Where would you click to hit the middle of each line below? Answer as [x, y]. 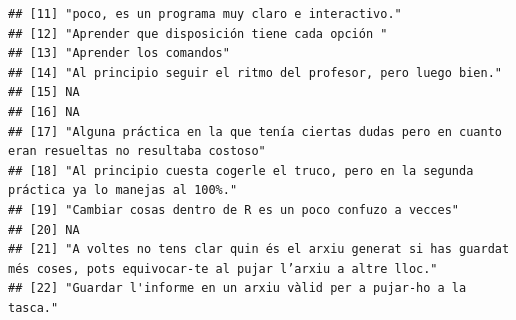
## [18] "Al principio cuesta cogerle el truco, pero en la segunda [241, 170]
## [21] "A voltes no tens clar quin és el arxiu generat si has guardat [259, 249]
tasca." [33, 307]
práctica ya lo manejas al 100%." [123, 190]
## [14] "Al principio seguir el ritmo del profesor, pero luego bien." [255, 72]
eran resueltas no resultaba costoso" [137, 151]
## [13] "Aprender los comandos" [119, 53]
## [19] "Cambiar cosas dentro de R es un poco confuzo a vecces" [234, 209]
